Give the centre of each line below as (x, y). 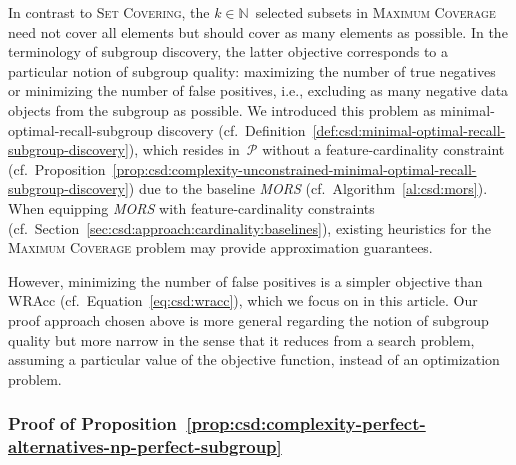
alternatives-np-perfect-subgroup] (145, 446)
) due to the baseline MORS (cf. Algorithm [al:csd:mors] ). (308, 188)
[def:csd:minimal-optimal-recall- (409, 129)
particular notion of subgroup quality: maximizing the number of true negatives (252, 70)
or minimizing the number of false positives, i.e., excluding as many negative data (258, 90)
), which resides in (184, 149)
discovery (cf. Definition (231, 129)
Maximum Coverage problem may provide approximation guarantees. (220, 247)
